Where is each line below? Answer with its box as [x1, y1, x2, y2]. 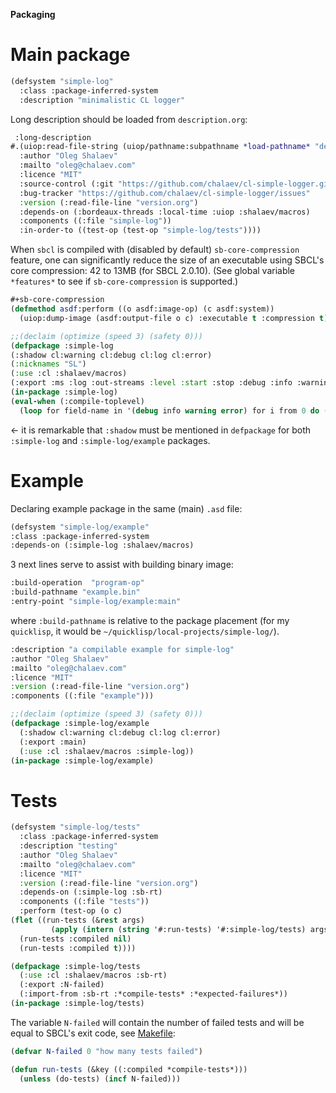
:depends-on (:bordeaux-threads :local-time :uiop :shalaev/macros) [19, 207, 311, 217]
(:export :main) [19, 737, 87, 747]
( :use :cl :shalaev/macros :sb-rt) [19, 970, 168, 981]
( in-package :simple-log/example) [10, 755, 155, 766]
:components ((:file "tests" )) [19, 897, 150, 907]
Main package [10, 44, 131, 66]
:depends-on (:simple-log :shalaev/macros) [10, 540, 195, 551]
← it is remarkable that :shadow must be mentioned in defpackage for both [10, 424, 312, 436]
